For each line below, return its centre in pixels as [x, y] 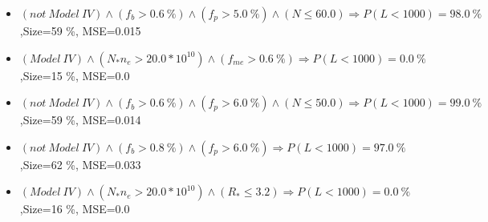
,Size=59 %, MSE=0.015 [80, 30]
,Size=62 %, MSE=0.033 [80, 164]
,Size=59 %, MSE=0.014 [80, 120]
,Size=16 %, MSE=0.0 [75, 209]
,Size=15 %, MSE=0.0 [75, 75]
